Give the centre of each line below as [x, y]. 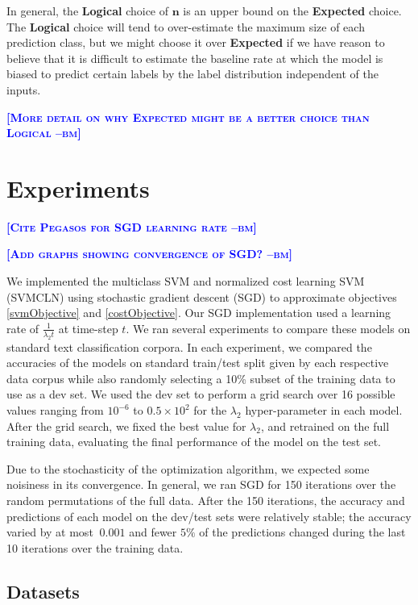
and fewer [153, 532]
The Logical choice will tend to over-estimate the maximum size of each [186, 26]
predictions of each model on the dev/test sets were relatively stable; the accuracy [209, 516]
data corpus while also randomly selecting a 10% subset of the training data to [201, 378]
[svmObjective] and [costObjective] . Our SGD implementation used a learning [199, 313]
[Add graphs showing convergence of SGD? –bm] [150, 254]
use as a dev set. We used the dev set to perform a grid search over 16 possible [201, 394]
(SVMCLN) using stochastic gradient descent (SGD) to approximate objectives [202, 296]
